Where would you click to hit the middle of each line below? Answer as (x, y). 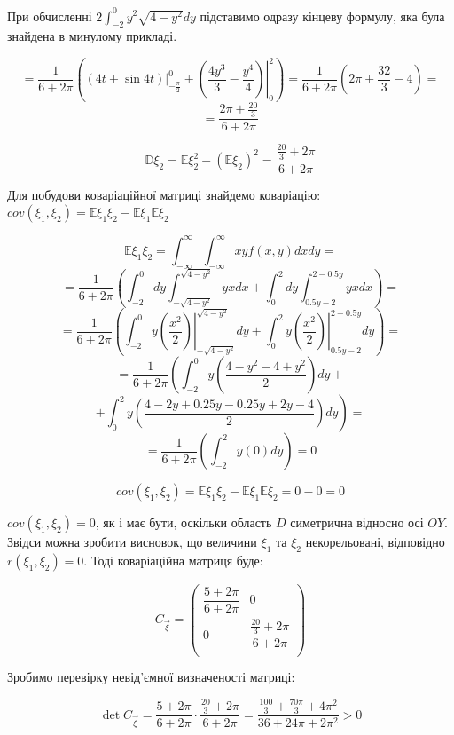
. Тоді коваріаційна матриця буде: (173, 560)
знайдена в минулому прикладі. (92, 36)
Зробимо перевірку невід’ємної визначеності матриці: (151, 677)
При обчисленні (50, 16)
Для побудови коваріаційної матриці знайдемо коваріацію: (164, 194)
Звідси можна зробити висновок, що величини (132, 542)
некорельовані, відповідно (375, 542)
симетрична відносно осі (357, 522)
